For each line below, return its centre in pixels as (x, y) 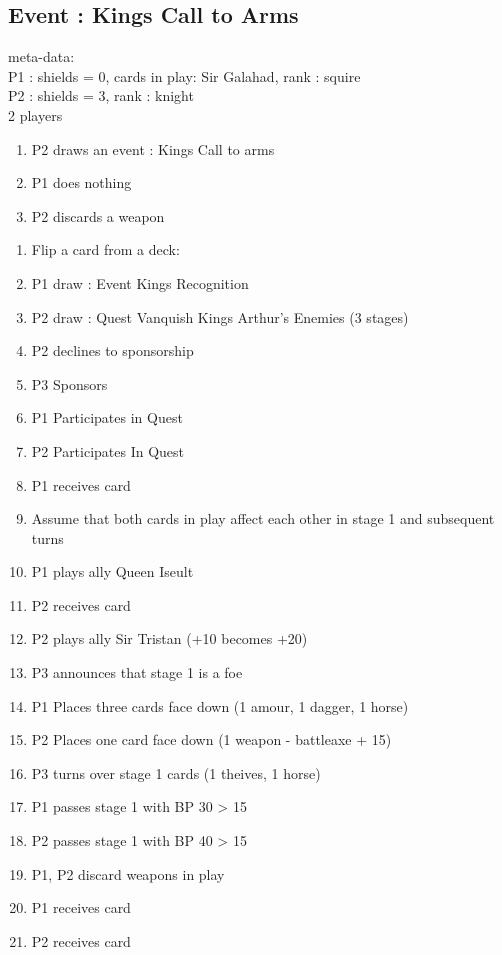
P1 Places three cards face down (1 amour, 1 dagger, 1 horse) (220, 705)
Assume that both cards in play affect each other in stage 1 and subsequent (263, 518)
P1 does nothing (81, 182)
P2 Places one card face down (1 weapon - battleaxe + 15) (211, 739)
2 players (35, 114)
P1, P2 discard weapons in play (128, 873)
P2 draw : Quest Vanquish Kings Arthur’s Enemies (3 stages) (220, 316)
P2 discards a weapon (98, 215)
